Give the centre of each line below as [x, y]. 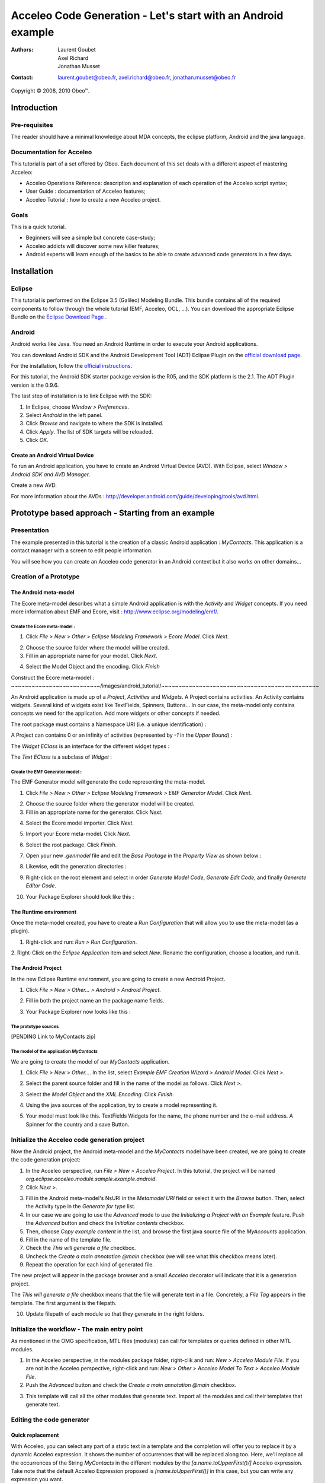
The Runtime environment [44, 912]
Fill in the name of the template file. [69, 1239]
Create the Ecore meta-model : [43, 626]
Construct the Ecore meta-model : [52, 677]
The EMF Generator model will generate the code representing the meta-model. [108, 782]
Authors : [22, 50]
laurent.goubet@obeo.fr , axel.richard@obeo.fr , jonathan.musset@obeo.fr [147, 77]
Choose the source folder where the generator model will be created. [110, 804]
